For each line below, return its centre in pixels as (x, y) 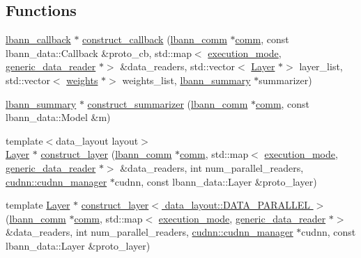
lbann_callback (38, 39)
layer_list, (321, 66)
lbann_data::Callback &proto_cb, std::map (99, 53)
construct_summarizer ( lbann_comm (168, 103)
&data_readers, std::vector (178, 66)
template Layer (38, 205)
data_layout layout (97, 140)
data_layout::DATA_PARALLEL (237, 205)
